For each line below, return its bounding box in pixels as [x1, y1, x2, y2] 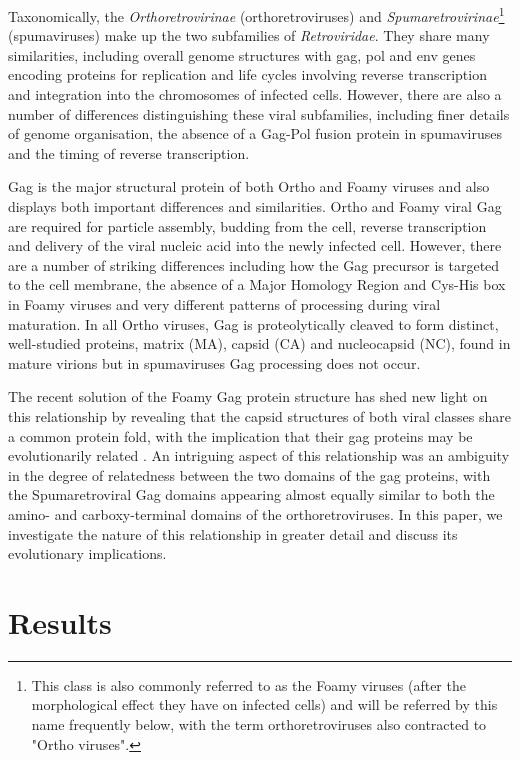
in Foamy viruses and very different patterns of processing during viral [8, 293, 441, 314]
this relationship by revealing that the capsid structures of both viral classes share [8, 405, 511, 426]
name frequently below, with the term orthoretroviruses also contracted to [31, 714, 487, 734]
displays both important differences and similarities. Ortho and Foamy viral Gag [8, 196, 502, 216]
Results [8, 601, 112, 642]
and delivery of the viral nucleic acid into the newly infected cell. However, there [8, 235, 502, 256]
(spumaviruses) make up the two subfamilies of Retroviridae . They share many [8, 25, 490, 46]
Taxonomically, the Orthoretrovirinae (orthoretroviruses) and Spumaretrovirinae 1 [8, 3, 505, 26]
